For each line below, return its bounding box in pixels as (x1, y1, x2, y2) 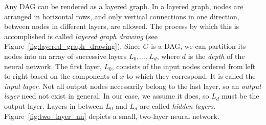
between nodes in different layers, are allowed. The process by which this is (4, 21, 239, 32)
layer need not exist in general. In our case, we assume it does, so (4, 90, 209, 101)
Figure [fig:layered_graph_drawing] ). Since (4, 41, 141, 51)
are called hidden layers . (140, 100, 216, 111)
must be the (221, 90, 259, 101)
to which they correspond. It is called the (126, 71, 256, 81)
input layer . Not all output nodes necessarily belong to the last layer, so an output (4, 80, 261, 91)
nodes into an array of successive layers (4, 50, 127, 61)
